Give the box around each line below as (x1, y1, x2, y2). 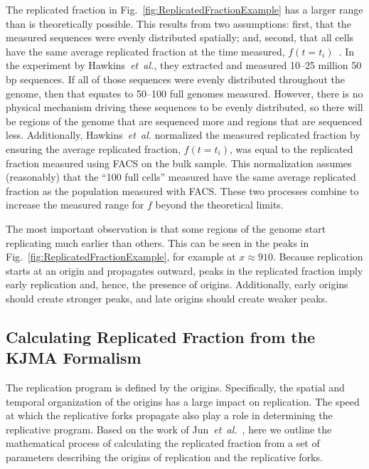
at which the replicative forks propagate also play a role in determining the (6, 408, 333, 423)
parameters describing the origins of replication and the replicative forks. (6, 450, 323, 465)
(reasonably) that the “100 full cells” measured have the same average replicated (6, 169, 356, 184)
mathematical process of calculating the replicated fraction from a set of (6, 436, 320, 450)
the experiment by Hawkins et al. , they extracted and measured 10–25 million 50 (6, 58, 362, 73)
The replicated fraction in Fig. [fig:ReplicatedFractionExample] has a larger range (6, 2, 363, 16)
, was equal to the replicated (229, 141, 353, 156)
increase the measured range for (6, 197, 144, 212)
